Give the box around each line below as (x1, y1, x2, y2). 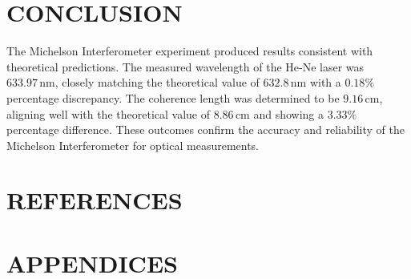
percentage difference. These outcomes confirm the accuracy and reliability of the (6, 121, 405, 138)
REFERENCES (6, 184, 183, 216)
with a (309, 74, 341, 91)
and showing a (253, 105, 324, 122)
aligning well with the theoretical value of (6, 105, 210, 122)
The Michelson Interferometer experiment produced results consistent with (6, 42, 373, 59)
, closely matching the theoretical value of (54, 74, 260, 91)
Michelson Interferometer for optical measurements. (6, 136, 260, 153)
